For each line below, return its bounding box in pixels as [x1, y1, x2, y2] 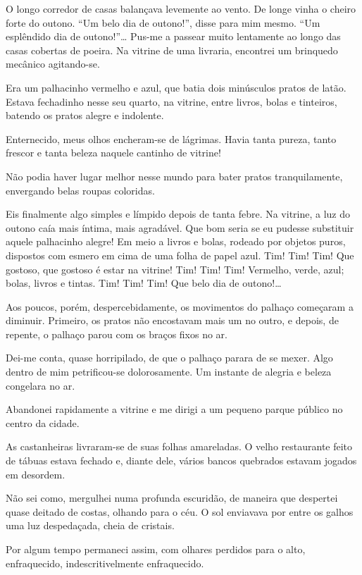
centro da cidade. [6, 415, 80, 430]
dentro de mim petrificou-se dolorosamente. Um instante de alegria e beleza [6, 364, 332, 379]
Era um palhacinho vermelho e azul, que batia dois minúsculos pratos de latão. [6, 80, 347, 94]
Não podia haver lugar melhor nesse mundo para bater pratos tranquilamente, [6, 168, 343, 183]
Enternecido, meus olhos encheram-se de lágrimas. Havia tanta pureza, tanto [6, 131, 337, 146]
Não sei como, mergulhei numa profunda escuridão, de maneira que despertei [6, 490, 338, 505]
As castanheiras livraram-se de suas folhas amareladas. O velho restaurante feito [6, 439, 353, 454]
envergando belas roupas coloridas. [6, 183, 155, 197]
